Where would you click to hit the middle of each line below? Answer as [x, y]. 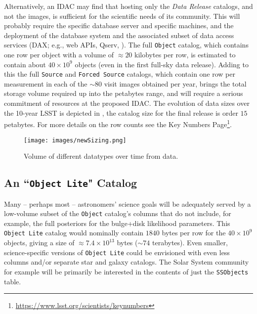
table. [13, 281]
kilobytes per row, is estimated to [185, 55]
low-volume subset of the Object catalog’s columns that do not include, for [118, 213]
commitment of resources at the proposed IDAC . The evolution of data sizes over [127, 103]
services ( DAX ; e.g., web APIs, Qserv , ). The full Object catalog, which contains [126, 45]
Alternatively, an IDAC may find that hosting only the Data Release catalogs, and [128, 6]
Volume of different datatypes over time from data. [101, 156]
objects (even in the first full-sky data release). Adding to [162, 64]
